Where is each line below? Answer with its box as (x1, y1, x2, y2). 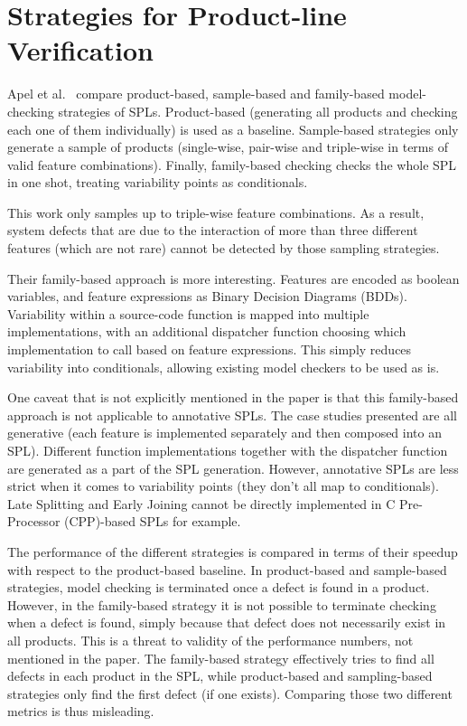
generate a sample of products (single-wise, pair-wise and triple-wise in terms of (7, 137, 448, 156)
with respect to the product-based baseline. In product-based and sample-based (7, 560, 447, 579)
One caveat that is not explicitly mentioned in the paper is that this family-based (7, 388, 459, 407)
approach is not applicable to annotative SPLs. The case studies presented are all (7, 405, 457, 424)
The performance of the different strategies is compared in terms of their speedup (7, 542, 458, 561)
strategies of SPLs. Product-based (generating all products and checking (58, 101, 458, 120)
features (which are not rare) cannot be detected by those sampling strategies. (7, 239, 440, 258)
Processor (7, 512, 61, 531)
